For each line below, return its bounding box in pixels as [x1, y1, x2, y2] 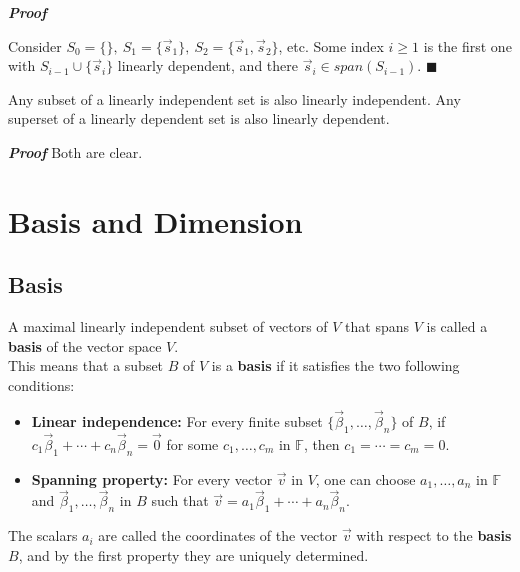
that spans [345, 316, 410, 337]
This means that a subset [8, 355, 164, 376]
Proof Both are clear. [8, 141, 143, 162]
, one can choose [315, 468, 416, 489]
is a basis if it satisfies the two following [211, 355, 460, 376]
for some [166, 433, 219, 454]
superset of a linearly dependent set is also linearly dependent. [8, 108, 390, 129]
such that [151, 490, 209, 511]
